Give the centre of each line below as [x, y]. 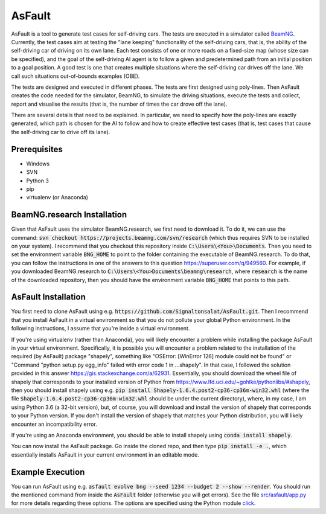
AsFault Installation [48, 297]
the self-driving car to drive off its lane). [61, 132]
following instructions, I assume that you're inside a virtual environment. [101, 329]
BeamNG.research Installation [69, 215]
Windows [38, 164]
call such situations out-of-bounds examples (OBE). [75, 76]
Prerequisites [37, 149]
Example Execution [48, 472]
